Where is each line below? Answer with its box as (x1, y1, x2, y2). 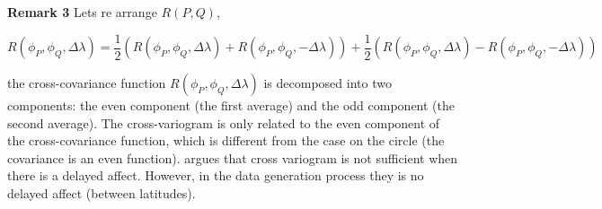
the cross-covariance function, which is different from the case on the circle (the (7, 131, 445, 150)
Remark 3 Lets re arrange (7, 3, 157, 21)
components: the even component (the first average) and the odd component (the (7, 96, 455, 115)
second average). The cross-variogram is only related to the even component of (7, 113, 440, 132)
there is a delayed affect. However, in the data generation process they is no (7, 166, 424, 185)
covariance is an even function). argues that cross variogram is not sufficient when (7, 148, 458, 167)
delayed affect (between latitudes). (7, 184, 196, 203)
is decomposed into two (263, 74, 392, 92)
